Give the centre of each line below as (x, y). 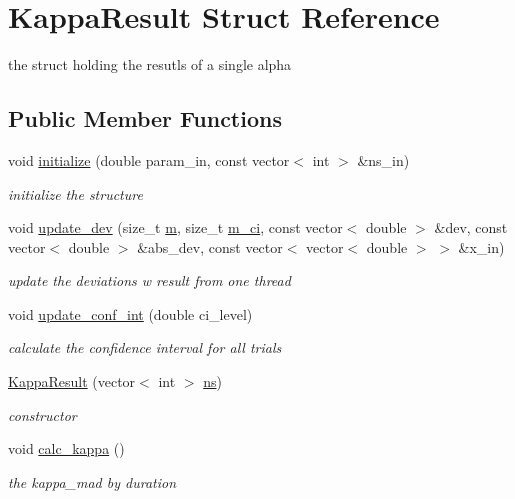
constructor (42, 414)
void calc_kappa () (66, 448)
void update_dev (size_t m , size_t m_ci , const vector (175, 227)
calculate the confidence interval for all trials (145, 347)
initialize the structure (75, 193)
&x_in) (481, 246)
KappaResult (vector (72, 381)
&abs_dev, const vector (210, 246)
